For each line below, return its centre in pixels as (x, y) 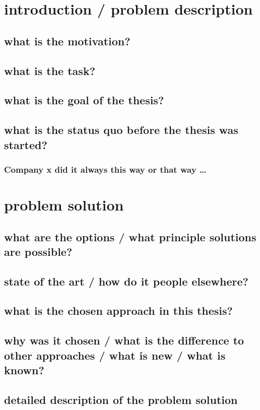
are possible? (38, 251)
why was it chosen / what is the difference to (124, 340)
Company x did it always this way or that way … (105, 169)
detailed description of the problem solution (121, 399)
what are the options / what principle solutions (130, 236)
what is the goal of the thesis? (84, 100)
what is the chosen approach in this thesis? (118, 311)
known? (24, 370)
